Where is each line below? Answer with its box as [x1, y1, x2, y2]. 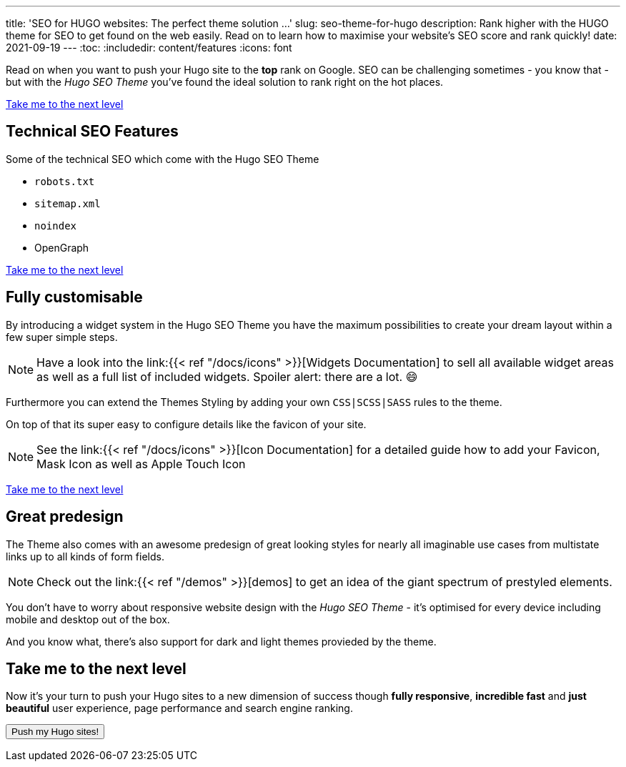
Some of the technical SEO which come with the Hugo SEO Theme [6, 152, 319, 165]
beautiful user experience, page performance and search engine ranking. [6, 702, 353, 715]
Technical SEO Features [6, 122, 179, 141]
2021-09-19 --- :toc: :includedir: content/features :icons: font [6, 41, 292, 54]
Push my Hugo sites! [11, 726, 99, 738]
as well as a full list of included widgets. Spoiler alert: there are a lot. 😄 [36, 369, 418, 384]
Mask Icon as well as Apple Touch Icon [36, 456, 246, 471]
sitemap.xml [34, 197, 101, 209]
